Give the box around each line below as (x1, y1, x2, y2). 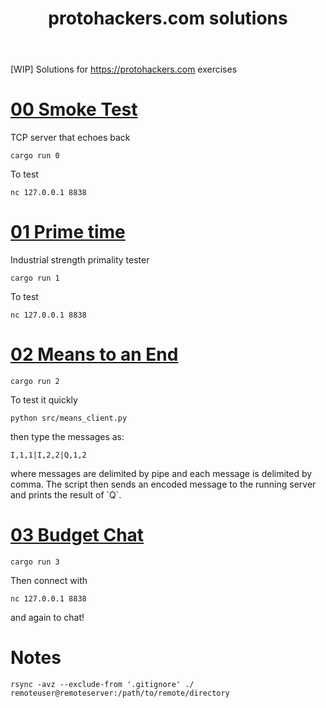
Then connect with (10, 574, 88, 586)
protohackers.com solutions (48, 7, 288, 30)
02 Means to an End (10, 343, 179, 366)
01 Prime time (10, 221, 126, 244)
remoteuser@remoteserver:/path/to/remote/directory (10, 688, 230, 698)
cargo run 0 (10, 151, 60, 161)
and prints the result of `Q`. (10, 489, 122, 501)
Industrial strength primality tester (10, 254, 150, 266)
